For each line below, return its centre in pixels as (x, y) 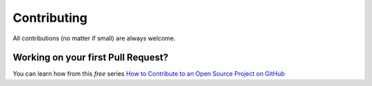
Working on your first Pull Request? (91, 58)
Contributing (50, 18)
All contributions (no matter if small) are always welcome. (94, 38)
